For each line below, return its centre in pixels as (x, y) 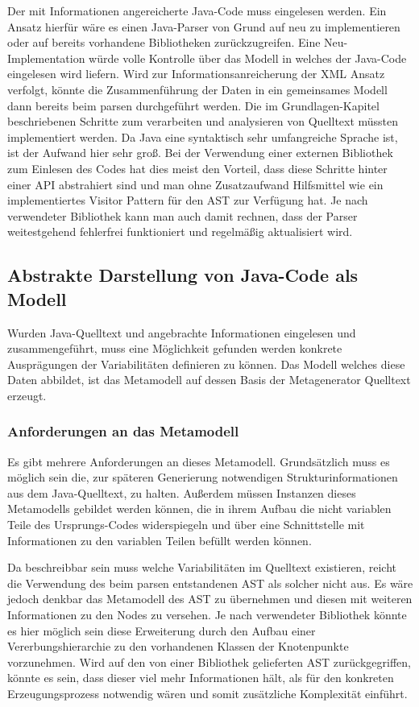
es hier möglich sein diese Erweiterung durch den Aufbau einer (162, 630)
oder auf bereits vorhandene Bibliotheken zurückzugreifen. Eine (164, 42)
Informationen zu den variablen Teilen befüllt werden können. (160, 540)
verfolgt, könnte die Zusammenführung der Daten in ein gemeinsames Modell (197, 89)
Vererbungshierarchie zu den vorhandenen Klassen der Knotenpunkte (178, 646)
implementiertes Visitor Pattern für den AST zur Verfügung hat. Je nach (188, 200)
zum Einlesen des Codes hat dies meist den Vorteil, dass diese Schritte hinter (197, 168)
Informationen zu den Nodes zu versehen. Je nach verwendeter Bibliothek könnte (207, 615)
